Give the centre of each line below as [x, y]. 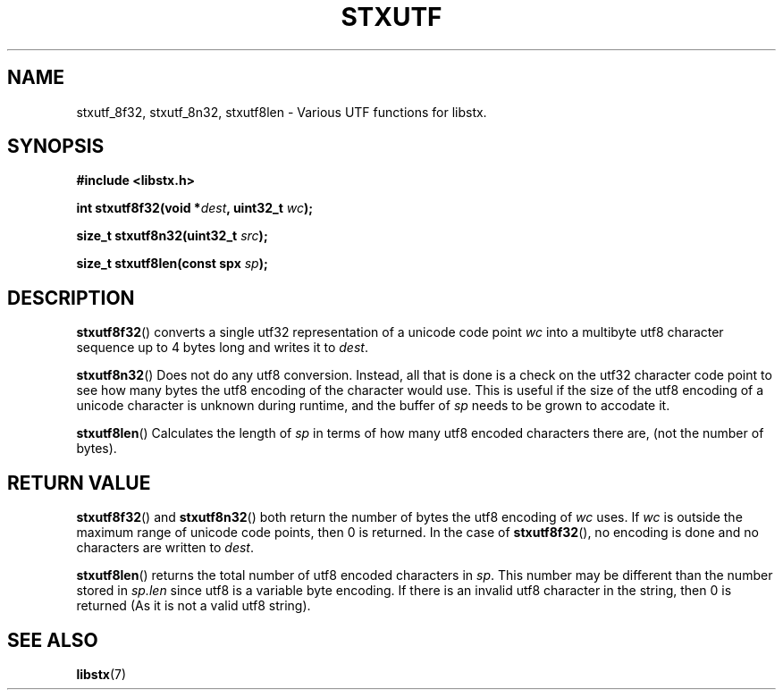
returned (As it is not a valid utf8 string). [194, 606]
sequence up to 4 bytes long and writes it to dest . [222, 348]
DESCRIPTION [71, 298]
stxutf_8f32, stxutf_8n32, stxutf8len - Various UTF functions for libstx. [282, 112]
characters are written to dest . [165, 548]
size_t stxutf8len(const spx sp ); [172, 264]
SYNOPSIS [56, 147]
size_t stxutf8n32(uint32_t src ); [172, 236]
